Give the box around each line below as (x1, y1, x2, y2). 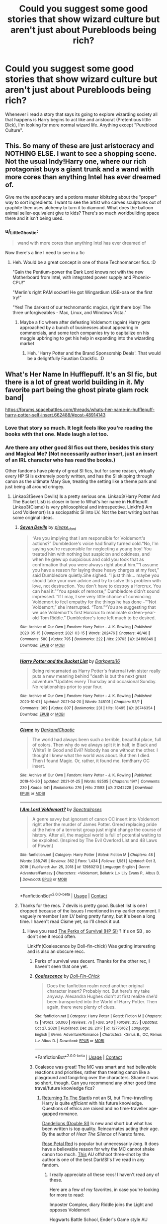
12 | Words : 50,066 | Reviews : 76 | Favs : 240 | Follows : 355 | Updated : (34, 1020, 159, 1025)
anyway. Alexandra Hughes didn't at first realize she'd (47, 993, 158, 999)
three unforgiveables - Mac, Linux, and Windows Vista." (12, 310, 127, 316)
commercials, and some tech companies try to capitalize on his (19, 330, 149, 336)
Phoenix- (132, 274, 151, 280)
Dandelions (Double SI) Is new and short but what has (42, 1120, 153, 1126)
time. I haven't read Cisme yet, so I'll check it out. (19, 918, 121, 924)
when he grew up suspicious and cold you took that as (32, 556, 144, 562)
